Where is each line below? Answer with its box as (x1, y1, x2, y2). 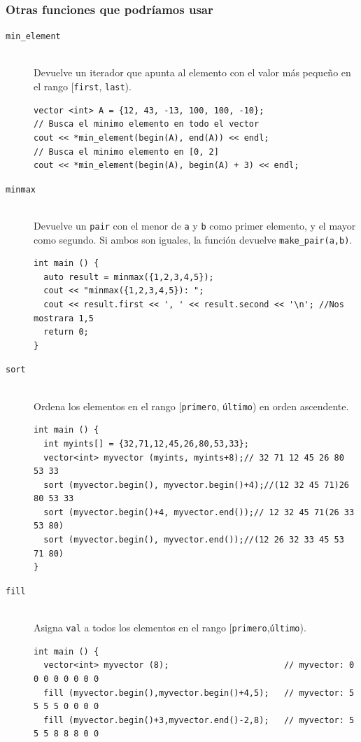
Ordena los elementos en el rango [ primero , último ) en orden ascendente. (34, 398, 349, 413)
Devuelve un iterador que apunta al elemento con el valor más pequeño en (34, 65, 351, 80)
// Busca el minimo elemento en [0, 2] (34, 146, 219, 157)
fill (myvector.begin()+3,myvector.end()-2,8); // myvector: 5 (43, 715, 355, 725)
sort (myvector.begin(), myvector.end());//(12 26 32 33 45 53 (43, 535, 344, 545)
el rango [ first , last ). (34, 79, 132, 94)
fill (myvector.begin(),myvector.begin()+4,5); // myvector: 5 (43, 687, 355, 698)
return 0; (43, 327, 89, 337)
